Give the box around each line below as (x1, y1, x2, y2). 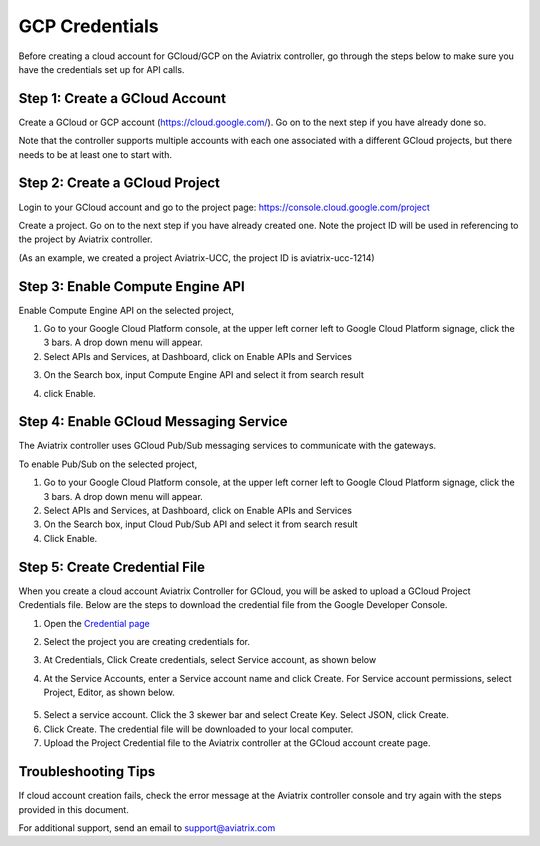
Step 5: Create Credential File (18, 558, 205, 575)
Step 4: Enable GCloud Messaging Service (18, 413, 289, 430)
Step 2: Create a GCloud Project (18, 175, 220, 192)
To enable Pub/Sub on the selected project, (18, 458, 198, 470)
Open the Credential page (43, 617, 150, 629)
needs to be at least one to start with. (18, 148, 172, 160)
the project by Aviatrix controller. (18, 233, 153, 245)
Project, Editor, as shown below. (43, 686, 175, 699)
